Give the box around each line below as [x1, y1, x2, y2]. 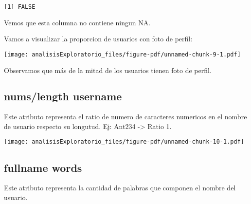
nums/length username [4, 89, 122, 104]
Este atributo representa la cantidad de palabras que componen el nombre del [4, 183, 236, 193]
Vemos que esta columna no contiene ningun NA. [4, 17, 151, 27]
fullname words [4, 160, 82, 175]
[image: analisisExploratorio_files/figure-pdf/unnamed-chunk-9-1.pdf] [4, 51, 241, 58]
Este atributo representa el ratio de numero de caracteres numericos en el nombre [4, 111, 247, 122]
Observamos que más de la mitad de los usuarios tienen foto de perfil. [4, 65, 212, 75]
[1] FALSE [4, 3, 36, 10]
